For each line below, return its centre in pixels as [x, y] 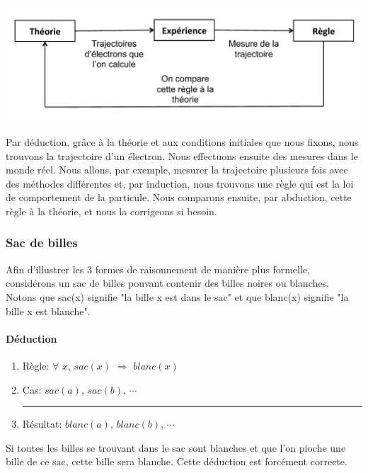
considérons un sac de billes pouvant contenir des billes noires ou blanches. [167, 283]
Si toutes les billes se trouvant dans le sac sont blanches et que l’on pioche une [176, 447]
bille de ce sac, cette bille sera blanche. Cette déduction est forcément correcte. [177, 461]
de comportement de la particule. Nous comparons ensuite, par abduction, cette [179, 197]
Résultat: [42, 424]
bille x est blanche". [48, 310]
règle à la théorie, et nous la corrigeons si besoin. [111, 211]
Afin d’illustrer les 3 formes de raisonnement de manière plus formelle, [158, 269]
